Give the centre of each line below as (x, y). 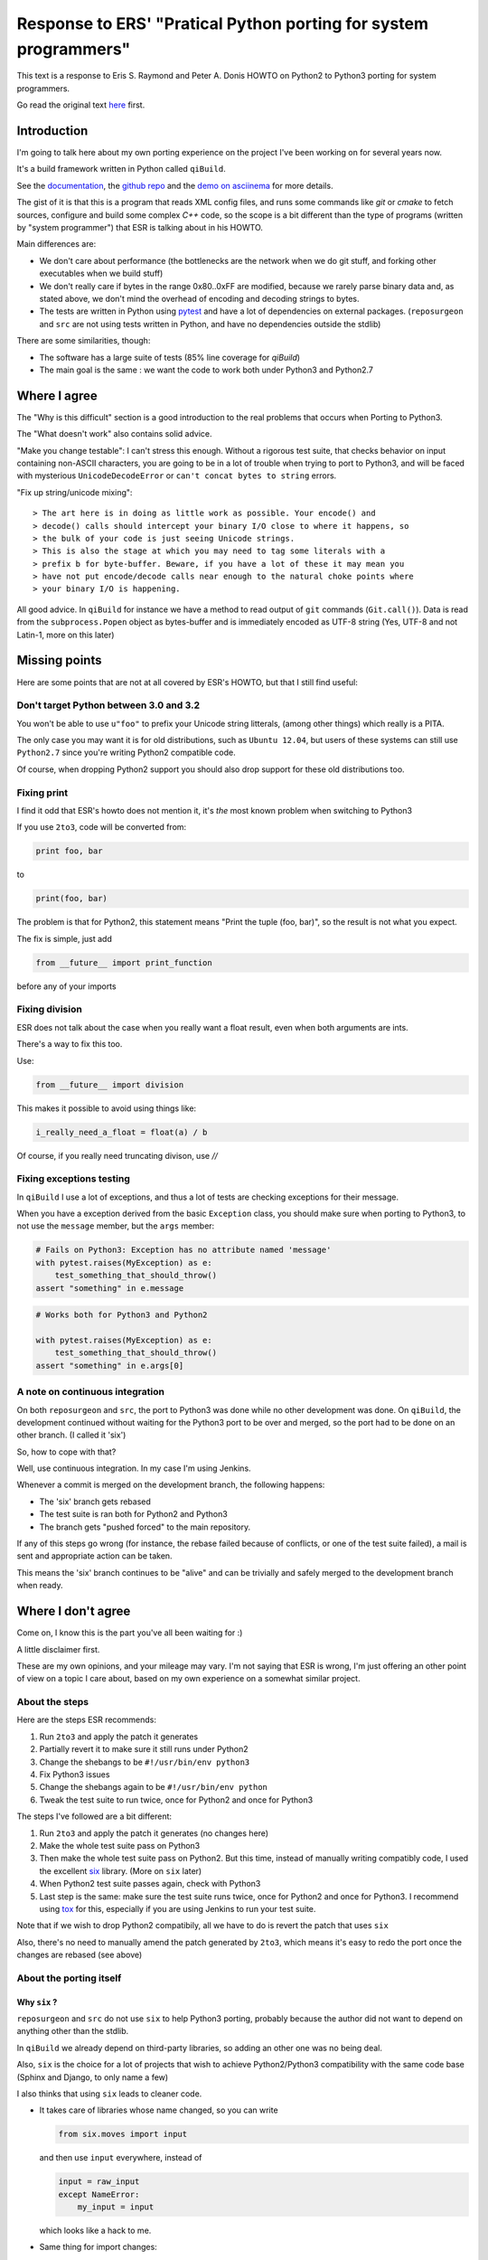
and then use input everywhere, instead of (121, 2158)
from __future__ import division (110, 1084)
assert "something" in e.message (110, 1288)
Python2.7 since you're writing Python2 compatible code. (127, 753)
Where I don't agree (74, 1611)
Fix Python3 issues (75, 1774)
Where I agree (57, 395)
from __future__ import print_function (124, 962)
